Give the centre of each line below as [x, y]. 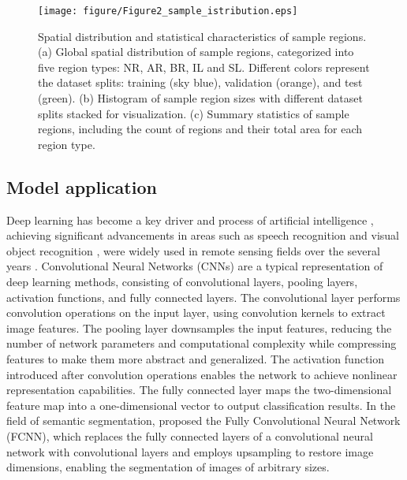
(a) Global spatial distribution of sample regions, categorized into [196, 52]
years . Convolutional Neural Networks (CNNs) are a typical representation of [195, 266]
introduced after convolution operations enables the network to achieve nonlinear [202, 374]
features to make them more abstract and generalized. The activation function [196, 358]
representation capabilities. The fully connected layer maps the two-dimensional [199, 390]
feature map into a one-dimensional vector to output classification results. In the [201, 405]
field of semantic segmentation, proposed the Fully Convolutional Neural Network [203, 420]
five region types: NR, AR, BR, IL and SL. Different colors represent [204, 67]
